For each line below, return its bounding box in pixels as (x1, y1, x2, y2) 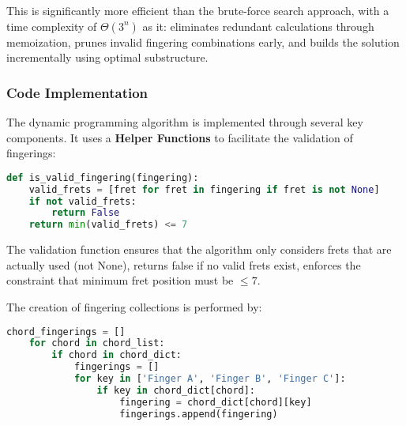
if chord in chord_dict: (51, 349, 182, 361)
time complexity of (6, 17, 97, 34)
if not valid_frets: (28, 195, 137, 207)
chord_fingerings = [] (6, 326, 126, 337)
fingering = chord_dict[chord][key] (119, 396, 312, 408)
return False (51, 207, 120, 219)
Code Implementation (6, 82, 148, 102)
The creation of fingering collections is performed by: (6, 298, 262, 315)
